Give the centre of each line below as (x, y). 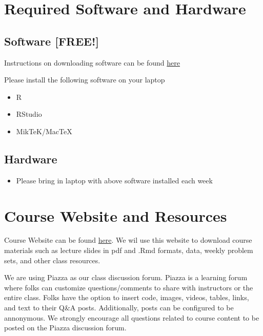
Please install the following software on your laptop (85, 80)
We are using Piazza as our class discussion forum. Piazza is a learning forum (126, 277)
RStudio (29, 114)
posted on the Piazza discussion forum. (65, 328)
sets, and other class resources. (52, 260)
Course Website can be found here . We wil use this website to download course (128, 240)
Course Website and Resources (116, 215)
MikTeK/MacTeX (44, 131)
